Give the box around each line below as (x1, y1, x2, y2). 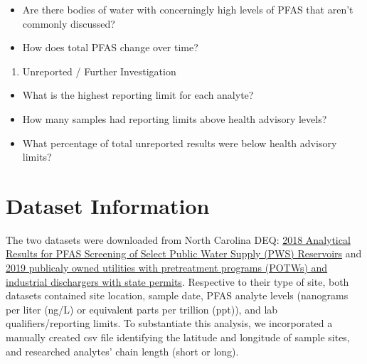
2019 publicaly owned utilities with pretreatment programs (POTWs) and (6, 260, 328, 275)
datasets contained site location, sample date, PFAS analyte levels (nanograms (6, 288, 349, 303)
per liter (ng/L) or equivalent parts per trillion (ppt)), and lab (6, 301, 278, 316)
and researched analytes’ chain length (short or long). (6, 343, 239, 358)
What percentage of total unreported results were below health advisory (22, 135, 337, 150)
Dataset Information (6, 191, 210, 220)
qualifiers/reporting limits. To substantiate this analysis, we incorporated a (6, 316, 333, 331)
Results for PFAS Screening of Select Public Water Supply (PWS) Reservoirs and (6, 246, 362, 261)
